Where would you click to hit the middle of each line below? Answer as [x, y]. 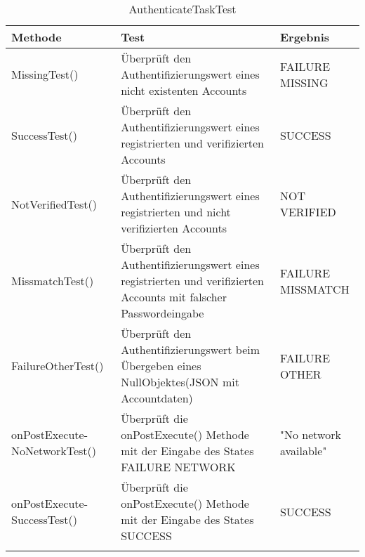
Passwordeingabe [162, 313]
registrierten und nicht [176, 212]
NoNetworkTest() [54, 451]
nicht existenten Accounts [184, 90]
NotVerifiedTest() [54, 204]
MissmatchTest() [53, 281]
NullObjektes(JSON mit [180, 382]
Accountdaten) [157, 398]
